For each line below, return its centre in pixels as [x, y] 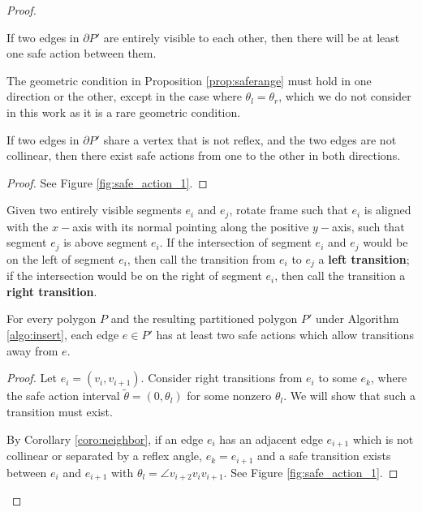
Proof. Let [32, 378]
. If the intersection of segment [235, 242]
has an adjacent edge [271, 439]
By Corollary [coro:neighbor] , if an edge [105, 439]
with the [28, 226]
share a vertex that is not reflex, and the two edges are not [250, 139]
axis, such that [368, 226]
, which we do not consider [345, 96]
